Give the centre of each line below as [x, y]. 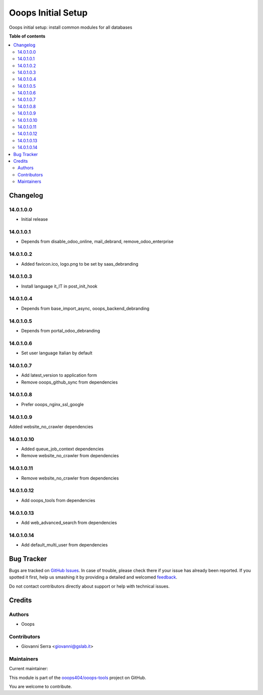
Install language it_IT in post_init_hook [59, 286]
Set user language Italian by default [57, 353]
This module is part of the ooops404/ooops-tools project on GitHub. [77, 677]
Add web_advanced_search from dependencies [69, 522]
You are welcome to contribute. [40, 686]
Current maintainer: [28, 669]
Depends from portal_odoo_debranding [61, 331]
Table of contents [27, 36]
